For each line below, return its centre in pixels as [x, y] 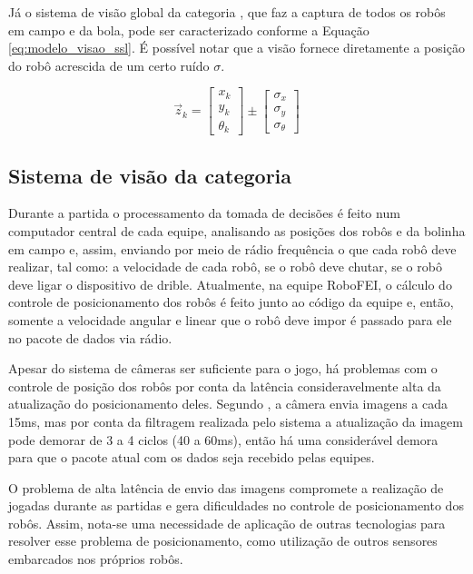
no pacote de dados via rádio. [90, 337]
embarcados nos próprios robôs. [96, 559]
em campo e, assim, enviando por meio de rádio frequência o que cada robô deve [232, 248]
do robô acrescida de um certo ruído [109, 65]
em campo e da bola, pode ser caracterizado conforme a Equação [189, 30]
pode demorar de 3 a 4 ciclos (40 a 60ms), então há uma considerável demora [223, 439]
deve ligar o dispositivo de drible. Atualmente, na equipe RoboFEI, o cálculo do [230, 284]
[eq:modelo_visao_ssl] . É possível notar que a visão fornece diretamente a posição [236, 48]
